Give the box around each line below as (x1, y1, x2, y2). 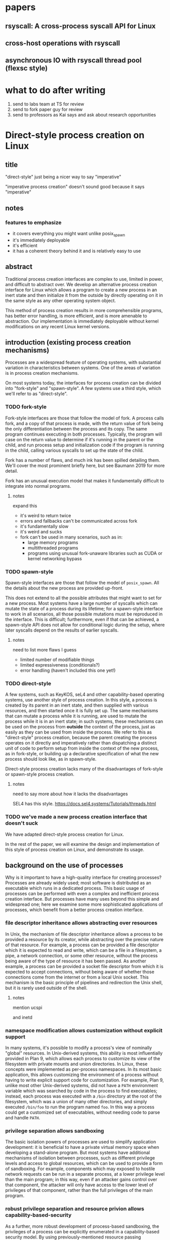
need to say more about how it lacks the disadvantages (12, 791, 128, 797)
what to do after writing (5, 84, 106, 96)
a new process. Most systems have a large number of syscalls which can (5, 600, 158, 606)
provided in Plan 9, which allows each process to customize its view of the (5, 1056, 160, 1061)
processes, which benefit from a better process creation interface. (5, 907, 144, 913)
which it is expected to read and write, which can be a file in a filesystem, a (5, 947, 162, 953)
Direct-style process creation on (5, 130, 145, 141)
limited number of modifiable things (20, 656, 95, 663)
